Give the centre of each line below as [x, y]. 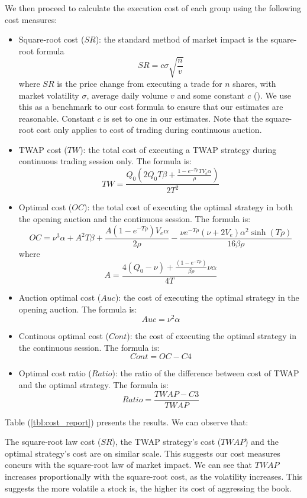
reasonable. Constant [56, 118]
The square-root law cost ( [53, 442]
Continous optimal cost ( [64, 336]
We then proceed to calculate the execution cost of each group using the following [153, 8]
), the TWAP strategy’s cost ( [167, 442]
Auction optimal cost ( [60, 297]
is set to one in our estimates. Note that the [183, 118]
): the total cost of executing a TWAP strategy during [178, 149]
